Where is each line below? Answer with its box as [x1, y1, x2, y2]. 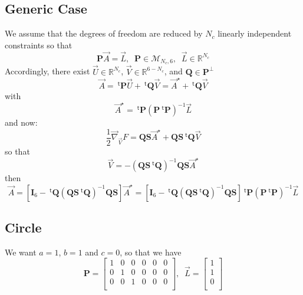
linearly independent [218, 27, 292, 40]
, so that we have [120, 245, 182, 258]
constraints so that [5, 38, 73, 51]
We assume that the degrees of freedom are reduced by [5, 27, 203, 40]
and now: [5, 116, 38, 129]
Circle [5, 218, 42, 236]
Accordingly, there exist [5, 65, 90, 77]
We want [5, 245, 37, 258]
